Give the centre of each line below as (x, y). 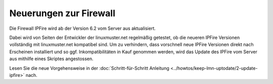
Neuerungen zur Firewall (62, 13)
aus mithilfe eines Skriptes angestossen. (51, 59)
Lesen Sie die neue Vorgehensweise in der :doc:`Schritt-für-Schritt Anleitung (89, 68)
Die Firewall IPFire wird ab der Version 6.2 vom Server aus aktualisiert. (83, 28)
